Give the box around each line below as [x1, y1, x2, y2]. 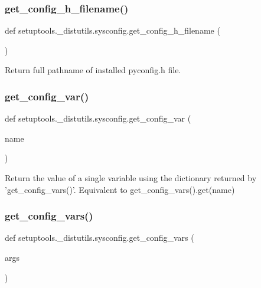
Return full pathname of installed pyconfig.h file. [5, 64, 181, 76]
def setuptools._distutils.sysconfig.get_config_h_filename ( [5, 24, 220, 37]
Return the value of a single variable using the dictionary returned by [5, 172, 257, 184]
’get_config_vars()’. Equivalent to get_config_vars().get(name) [5, 183, 235, 195]
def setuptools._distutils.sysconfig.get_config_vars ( [5, 231, 194, 244]
